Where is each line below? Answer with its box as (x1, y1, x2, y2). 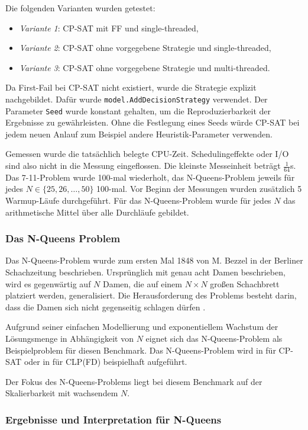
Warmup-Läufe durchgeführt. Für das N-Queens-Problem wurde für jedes (5, 194, 271, 207)
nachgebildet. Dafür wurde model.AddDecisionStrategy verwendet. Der (5, 92, 268, 105)
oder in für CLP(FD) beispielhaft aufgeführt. (24, 355, 187, 368)
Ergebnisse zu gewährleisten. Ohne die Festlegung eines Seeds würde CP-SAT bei (5, 116, 300, 129)
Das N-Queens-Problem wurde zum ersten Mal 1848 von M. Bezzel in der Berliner (5, 254, 303, 267)
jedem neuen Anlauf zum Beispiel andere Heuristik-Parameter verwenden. (5, 127, 273, 140)
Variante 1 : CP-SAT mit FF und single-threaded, (19, 21, 199, 34)
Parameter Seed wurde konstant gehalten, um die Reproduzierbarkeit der (5, 104, 271, 117)
